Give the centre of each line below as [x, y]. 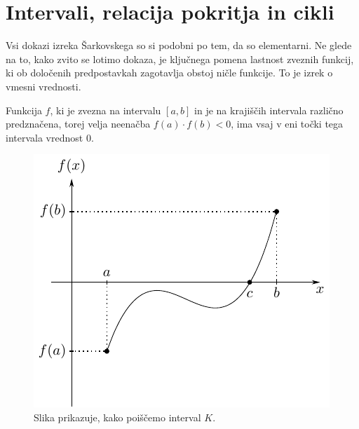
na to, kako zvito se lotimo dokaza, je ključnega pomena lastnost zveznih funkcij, [180, 59]
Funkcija [24, 110]
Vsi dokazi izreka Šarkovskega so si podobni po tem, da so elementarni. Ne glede [179, 45]
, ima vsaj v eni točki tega [287, 124]
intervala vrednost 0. [50, 137]
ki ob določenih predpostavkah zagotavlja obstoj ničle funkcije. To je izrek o [169, 73]
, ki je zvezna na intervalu [106, 110]
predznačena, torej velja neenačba [78, 124]
